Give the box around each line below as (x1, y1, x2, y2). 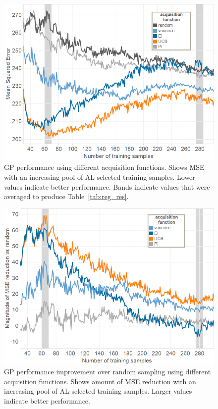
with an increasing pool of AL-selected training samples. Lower (4, 172, 195, 182)
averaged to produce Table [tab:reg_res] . (4, 191, 129, 202)
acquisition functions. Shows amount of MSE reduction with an (4, 376, 196, 386)
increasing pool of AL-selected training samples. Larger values (4, 386, 192, 396)
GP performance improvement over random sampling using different (4, 366, 211, 377)
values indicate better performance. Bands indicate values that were (4, 181, 210, 192)
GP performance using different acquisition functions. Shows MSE (4, 162, 205, 172)
